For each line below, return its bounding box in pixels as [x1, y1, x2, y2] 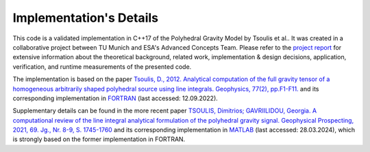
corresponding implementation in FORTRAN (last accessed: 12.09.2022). [12, 94, 219, 102]
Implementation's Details [12, 10, 159, 25]
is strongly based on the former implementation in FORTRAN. [12, 135, 186, 143]
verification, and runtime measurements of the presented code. [12, 62, 192, 71]
